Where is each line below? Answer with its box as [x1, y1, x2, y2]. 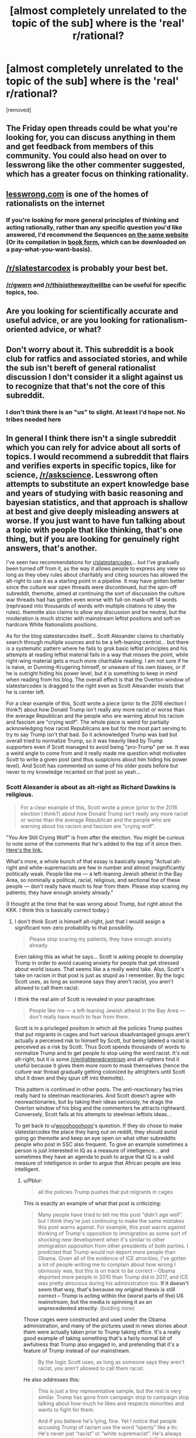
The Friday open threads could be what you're [6, 123, 178, 133]
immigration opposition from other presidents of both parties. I [37, 1242, 188, 1249]
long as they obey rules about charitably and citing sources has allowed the [6, 571, 188, 578]
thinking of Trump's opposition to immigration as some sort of [37, 1230, 187, 1237]
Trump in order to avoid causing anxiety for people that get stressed [14, 959, 180, 966]
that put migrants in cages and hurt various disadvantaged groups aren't [14, 1030, 190, 1037]
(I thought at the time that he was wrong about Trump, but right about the [6, 900, 183, 907]
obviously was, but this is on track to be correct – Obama [37, 1267, 176, 1274]
